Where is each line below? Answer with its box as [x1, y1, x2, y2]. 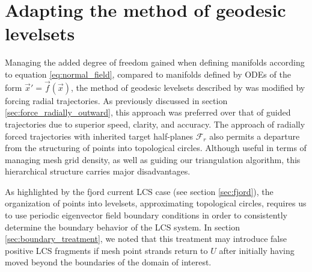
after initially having [219, 244, 295, 256]
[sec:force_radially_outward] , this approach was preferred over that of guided [5, 106, 291, 119]
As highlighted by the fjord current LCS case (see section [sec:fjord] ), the [5, 185, 274, 197]
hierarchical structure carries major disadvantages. [5, 165, 191, 178]
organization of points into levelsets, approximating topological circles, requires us [5, 197, 307, 209]
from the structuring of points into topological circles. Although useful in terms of [5, 141, 307, 154]
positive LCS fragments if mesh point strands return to [5, 244, 208, 256]
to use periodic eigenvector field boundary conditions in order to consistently [5, 209, 287, 221]
